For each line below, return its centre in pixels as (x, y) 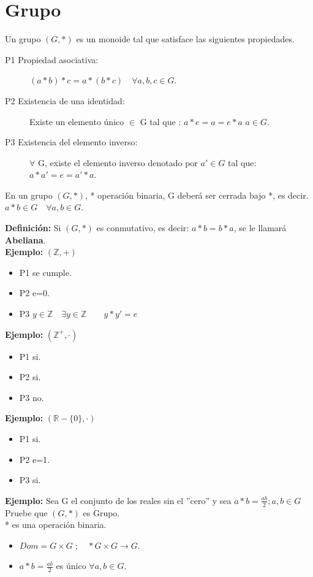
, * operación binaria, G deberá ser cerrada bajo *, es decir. (197, 195)
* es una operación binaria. (56, 525)
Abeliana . (25, 239)
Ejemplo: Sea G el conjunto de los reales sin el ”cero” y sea (118, 500)
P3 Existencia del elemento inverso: (71, 142)
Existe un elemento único (77, 121)
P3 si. (30, 480)
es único (71, 566)
